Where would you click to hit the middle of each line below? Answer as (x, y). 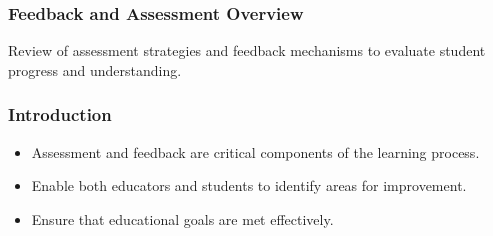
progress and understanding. (95, 69)
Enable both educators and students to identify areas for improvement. (249, 185)
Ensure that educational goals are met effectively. (182, 218)
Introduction (60, 114)
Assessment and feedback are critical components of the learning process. (255, 151)
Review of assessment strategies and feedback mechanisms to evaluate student (247, 50)
